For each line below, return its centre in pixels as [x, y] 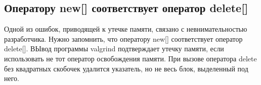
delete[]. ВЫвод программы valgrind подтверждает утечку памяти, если [114, 49]
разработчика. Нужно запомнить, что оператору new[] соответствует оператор [123, 38]
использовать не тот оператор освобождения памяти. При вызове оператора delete [130, 58]
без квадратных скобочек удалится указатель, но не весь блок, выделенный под [126, 68]
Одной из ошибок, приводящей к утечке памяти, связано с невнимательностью [126, 29]
